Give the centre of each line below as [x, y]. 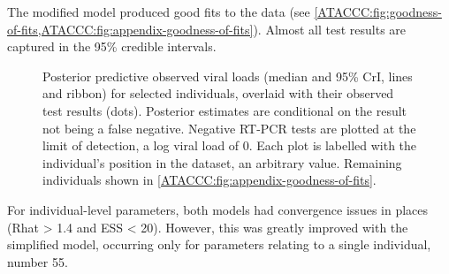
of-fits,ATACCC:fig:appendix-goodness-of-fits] [130, 29]
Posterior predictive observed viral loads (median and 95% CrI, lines [228, 76]
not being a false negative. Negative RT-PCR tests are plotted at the [229, 128]
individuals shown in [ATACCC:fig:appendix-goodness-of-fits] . [209, 180]
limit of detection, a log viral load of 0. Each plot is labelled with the [230, 145]
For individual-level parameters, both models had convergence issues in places [218, 209]
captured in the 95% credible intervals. [112, 46]
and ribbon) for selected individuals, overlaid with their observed [218, 93]
